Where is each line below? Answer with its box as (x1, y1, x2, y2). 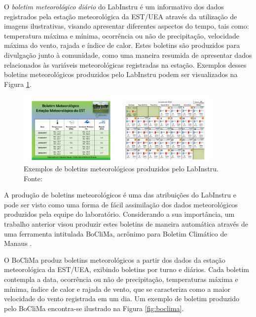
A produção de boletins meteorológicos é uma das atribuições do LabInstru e (4, 190, 236, 200)
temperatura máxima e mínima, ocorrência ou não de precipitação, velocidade (4, 30, 239, 40)
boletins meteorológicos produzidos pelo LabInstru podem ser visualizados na (4, 69, 238, 79)
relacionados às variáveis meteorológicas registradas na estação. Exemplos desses (4, 59, 247, 70)
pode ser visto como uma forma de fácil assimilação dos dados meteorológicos (4, 199, 238, 209)
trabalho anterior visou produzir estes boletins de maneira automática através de (4, 218, 248, 229)
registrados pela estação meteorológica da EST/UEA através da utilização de (4, 11, 237, 21)
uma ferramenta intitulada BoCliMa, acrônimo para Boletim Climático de (4, 228, 227, 238)
